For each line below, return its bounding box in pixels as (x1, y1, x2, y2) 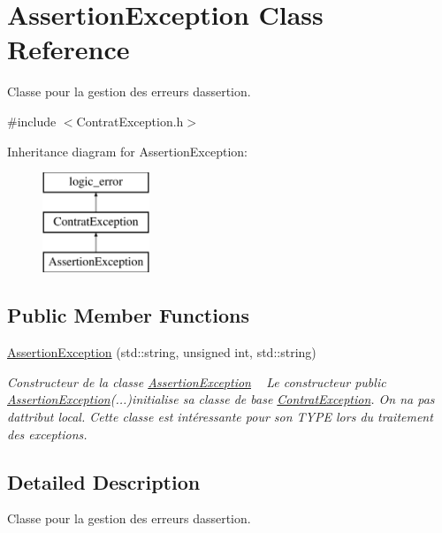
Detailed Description (7, 468, 201, 495)
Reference (7, 31, 130, 67)
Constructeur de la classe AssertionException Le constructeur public (7, 372, 386, 391)
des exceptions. (7, 424, 88, 443)
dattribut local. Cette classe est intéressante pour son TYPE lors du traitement (7, 407, 433, 426)
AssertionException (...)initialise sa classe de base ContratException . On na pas (7, 390, 435, 408)
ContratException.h (76, 111, 184, 130)
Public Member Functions (7, 301, 249, 329)
